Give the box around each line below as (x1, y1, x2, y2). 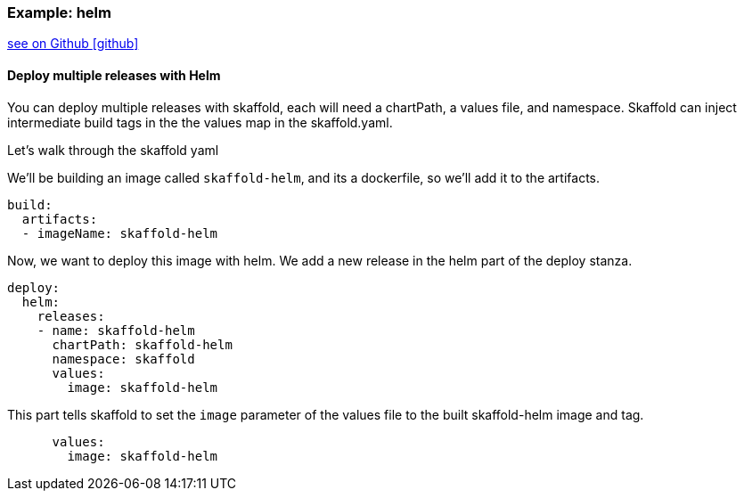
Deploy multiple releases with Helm (7, 67, 221, 83)
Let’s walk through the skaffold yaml (7, 142, 219, 158)
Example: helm (7, 4, 111, 21)
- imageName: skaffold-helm (21, 225, 218, 241)
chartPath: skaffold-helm (52, 337, 233, 352)
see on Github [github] (7, 36, 139, 52)
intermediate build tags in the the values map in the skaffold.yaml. (7, 114, 393, 130)
